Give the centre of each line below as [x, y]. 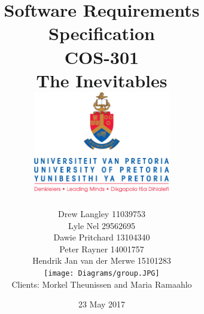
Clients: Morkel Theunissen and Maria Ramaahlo [102, 284]
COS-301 [102, 57]
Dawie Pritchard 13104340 [102, 237]
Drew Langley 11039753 [102, 214]
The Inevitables [102, 80]
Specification [102, 33]
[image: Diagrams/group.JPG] [102, 274]
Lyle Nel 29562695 [102, 225]
